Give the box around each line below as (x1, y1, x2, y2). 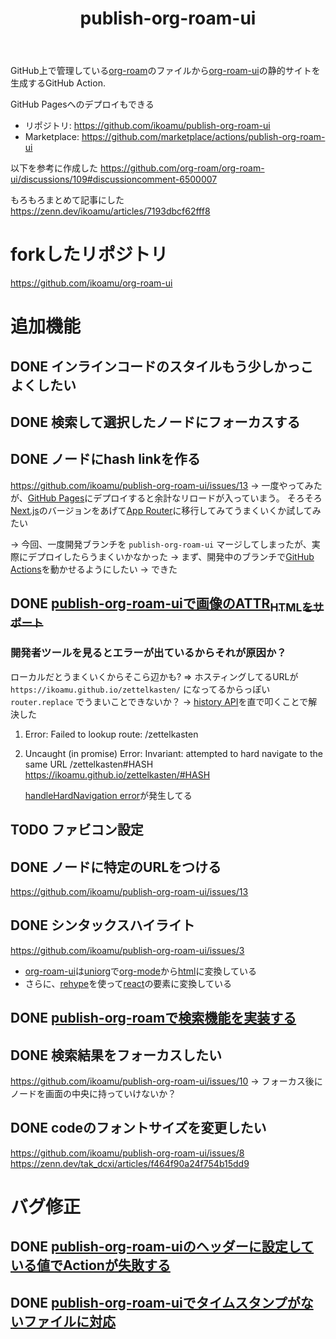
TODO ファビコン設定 (10, 822, 144, 839)
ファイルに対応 (23, 1313, 116, 1330)
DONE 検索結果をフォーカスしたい (10, 1047, 223, 1064)
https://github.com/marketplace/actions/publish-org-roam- (81, 131, 326, 143)
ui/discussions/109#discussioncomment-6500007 (10, 173, 218, 186)
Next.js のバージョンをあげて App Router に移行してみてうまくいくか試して (10, 504, 313, 516)
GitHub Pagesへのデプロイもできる (10, 98, 155, 111)
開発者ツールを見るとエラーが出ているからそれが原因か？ (10, 646, 287, 660)
